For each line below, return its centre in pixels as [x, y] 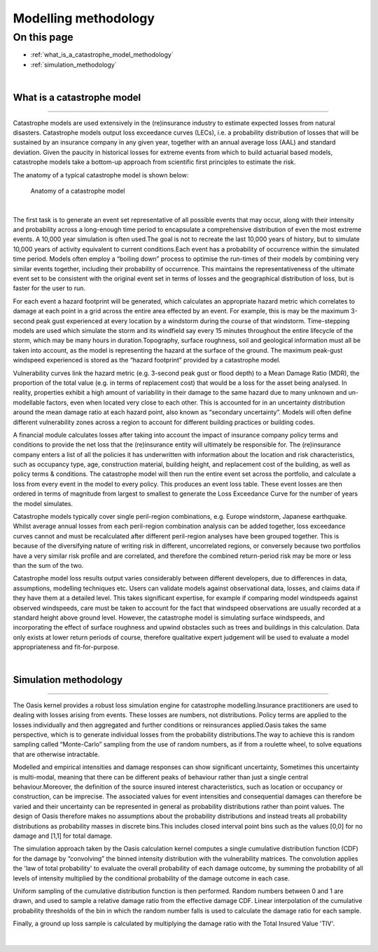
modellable [29, 402]
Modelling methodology [84, 18]
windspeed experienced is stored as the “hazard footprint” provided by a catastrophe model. [147, 360]
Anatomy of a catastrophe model [78, 191]
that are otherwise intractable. [56, 754]
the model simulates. [43, 503]
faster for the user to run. [49, 288]
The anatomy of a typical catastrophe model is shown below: [101, 175]
